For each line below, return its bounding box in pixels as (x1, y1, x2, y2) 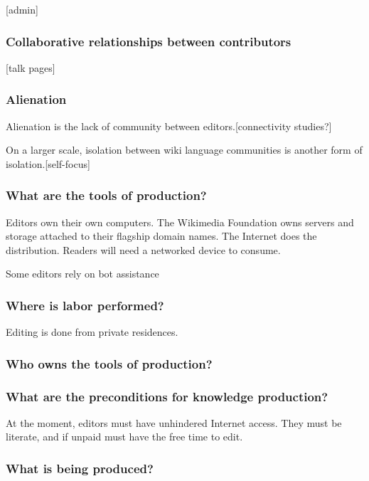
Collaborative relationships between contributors (6, 32, 292, 50)
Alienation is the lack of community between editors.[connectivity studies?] (6, 118, 332, 133)
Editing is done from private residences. (6, 324, 178, 339)
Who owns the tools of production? (6, 354, 213, 372)
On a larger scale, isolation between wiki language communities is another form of (6, 142, 363, 157)
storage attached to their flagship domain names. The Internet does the (6, 228, 317, 243)
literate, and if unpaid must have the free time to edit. (6, 429, 243, 444)
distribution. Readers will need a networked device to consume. (6, 242, 281, 257)
